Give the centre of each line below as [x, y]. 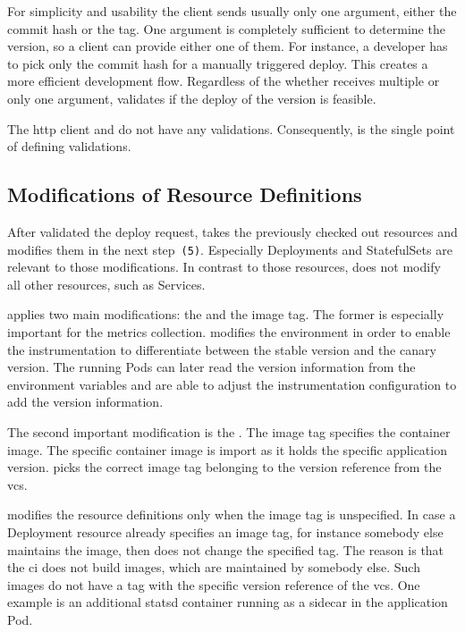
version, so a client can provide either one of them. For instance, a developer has [228, 46]
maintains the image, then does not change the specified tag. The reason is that [226, 549]
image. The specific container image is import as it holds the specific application [227, 449]
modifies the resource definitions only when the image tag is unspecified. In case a [232, 514]
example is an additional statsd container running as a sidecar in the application [228, 602]
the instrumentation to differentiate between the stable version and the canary [222, 349]
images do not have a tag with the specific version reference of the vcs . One [214, 584]
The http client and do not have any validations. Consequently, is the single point [231, 128]
